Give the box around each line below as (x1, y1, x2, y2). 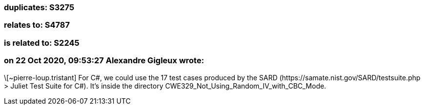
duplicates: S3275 (4, 2, 75, 12)
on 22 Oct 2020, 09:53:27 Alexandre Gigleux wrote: (4, 55, 204, 66)
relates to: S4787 (4, 20, 70, 30)
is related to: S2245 (4, 37, 80, 48)
